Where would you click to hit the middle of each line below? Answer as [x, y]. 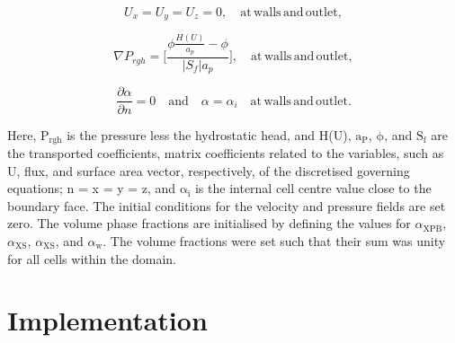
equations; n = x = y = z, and [92, 188]
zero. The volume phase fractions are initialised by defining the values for [209, 223]
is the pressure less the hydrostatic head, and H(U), [209, 134]
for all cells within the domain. [92, 258]
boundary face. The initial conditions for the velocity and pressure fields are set [227, 205]
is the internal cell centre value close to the [313, 188]
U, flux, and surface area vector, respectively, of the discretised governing [209, 170]
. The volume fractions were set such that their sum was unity [274, 240]
